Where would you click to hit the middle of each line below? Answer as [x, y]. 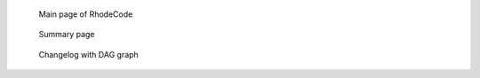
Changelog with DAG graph [89, 54]
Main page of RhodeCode [86, 14]
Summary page [67, 35]
